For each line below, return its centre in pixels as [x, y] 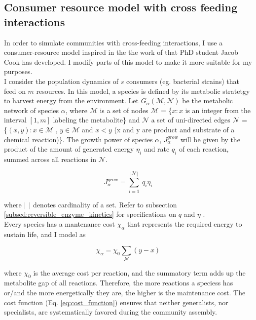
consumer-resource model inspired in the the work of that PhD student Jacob [121, 52]
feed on [15, 91]
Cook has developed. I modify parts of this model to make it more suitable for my [128, 61]
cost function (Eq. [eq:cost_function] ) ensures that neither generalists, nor [116, 302]
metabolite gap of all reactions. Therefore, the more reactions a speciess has [119, 283]
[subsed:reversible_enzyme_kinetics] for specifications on [90, 214]
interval [15, 120]
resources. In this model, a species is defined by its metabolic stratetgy [143, 91]
